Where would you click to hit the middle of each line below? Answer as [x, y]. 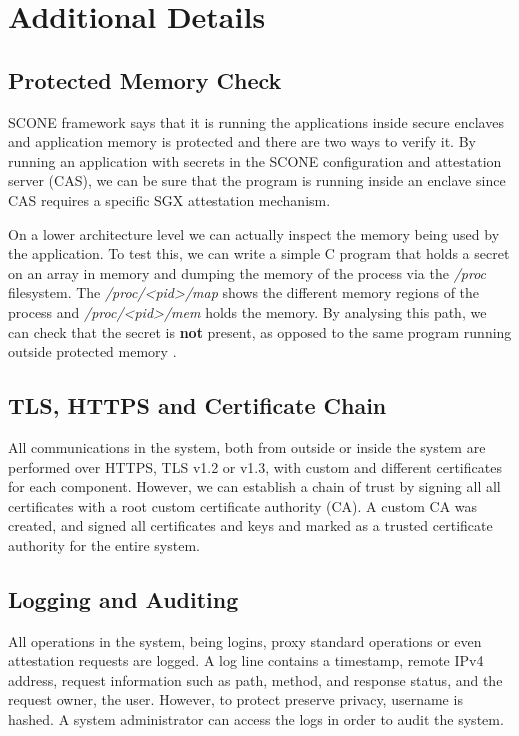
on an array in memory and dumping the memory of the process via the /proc [247, 272]
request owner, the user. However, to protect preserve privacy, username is [235, 699]
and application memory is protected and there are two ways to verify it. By [242, 141]
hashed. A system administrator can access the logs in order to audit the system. [256, 719]
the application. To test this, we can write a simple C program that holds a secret [259, 253]
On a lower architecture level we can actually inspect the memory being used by [254, 233]
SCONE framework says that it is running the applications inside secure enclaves [256, 121]
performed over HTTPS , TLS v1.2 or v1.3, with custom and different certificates [255, 466]
